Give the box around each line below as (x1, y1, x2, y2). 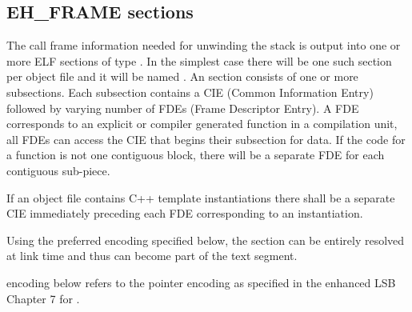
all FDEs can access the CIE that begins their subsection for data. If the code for (6, 130, 406, 147)
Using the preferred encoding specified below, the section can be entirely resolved (6, 231, 405, 248)
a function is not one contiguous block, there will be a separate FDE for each (6, 146, 385, 163)
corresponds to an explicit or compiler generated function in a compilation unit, (6, 115, 398, 132)
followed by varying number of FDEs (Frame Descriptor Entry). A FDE (6, 99, 359, 116)
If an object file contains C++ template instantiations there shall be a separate (6, 189, 395, 206)
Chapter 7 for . (6, 290, 80, 306)
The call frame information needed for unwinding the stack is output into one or (6, 37, 401, 54)
